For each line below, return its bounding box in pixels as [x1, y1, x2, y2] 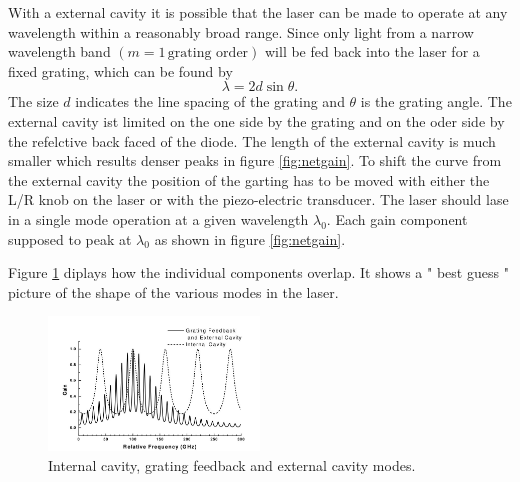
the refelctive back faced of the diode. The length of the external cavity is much [8, 130, 496, 151]
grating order [167, 46, 249, 61]
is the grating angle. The [360, 91, 512, 112]
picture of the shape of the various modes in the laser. [8, 281, 339, 302]
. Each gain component [326, 208, 468, 229]
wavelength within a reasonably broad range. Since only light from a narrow [8, 21, 474, 42]
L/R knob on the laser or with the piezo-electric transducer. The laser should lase [8, 189, 509, 210]
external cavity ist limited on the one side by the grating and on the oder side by [8, 110, 505, 131]
